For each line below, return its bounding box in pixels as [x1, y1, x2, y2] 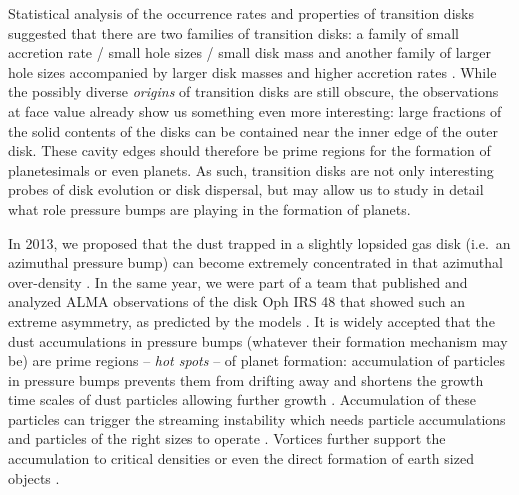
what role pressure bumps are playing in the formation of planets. [8, 198, 411, 219]
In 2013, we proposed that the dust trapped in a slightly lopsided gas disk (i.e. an [8, 232, 511, 253]
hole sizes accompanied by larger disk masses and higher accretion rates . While [8, 61, 497, 82]
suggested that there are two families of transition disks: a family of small [8, 22, 459, 43]
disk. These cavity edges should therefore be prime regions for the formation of [8, 140, 491, 161]
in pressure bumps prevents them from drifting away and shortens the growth [8, 369, 484, 390]
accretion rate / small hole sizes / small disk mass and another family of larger [8, 42, 491, 63]
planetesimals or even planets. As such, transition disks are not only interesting [8, 159, 494, 180]
